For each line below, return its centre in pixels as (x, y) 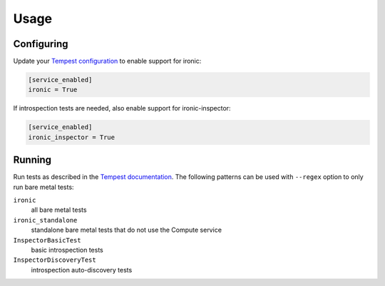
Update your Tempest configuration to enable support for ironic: (107, 61)
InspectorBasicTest (47, 240)
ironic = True (53, 90)
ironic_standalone (45, 220)
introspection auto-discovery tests (82, 270)
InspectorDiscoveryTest (55, 260)
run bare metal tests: (43, 187)
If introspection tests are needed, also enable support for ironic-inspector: (122, 108)
